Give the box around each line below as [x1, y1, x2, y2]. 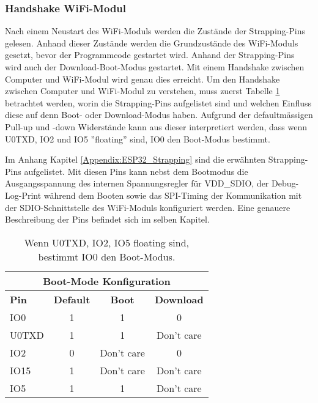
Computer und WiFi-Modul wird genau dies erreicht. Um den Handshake [5, 72, 280, 85]
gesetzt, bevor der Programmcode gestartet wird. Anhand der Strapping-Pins [5, 48, 295, 61]
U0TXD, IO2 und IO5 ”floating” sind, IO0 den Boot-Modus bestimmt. [5, 132, 270, 145]
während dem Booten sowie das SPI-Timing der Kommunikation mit [43, 188, 302, 201]
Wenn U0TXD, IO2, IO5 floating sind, [24, 235, 189, 250]
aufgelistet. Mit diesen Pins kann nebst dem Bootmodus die [24, 165, 248, 177]
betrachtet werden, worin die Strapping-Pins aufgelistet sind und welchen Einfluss [5, 96, 312, 109]
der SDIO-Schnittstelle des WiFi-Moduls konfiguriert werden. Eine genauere [5, 201, 290, 213]
